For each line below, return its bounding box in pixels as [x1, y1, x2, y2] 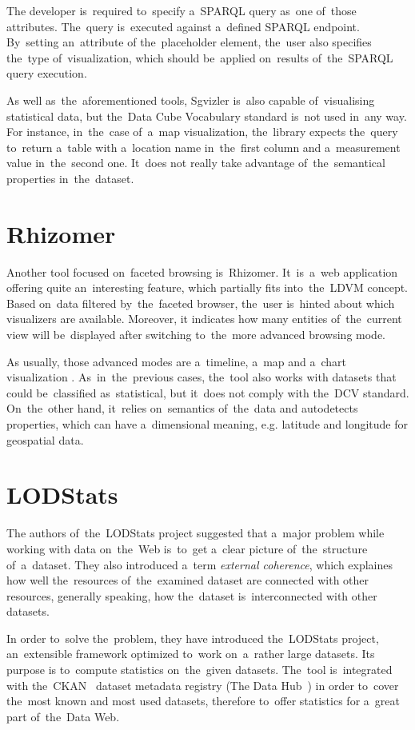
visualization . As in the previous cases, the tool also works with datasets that [6, 369, 397, 385]
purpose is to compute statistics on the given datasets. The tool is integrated [6, 661, 393, 678]
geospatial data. [6, 431, 84, 448]
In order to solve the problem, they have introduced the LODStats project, [6, 629, 379, 646]
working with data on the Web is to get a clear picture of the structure [6, 540, 368, 556]
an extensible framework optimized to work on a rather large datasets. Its [6, 645, 375, 662]
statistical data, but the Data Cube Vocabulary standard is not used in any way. [6, 107, 407, 124]
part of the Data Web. [6, 708, 120, 724]
